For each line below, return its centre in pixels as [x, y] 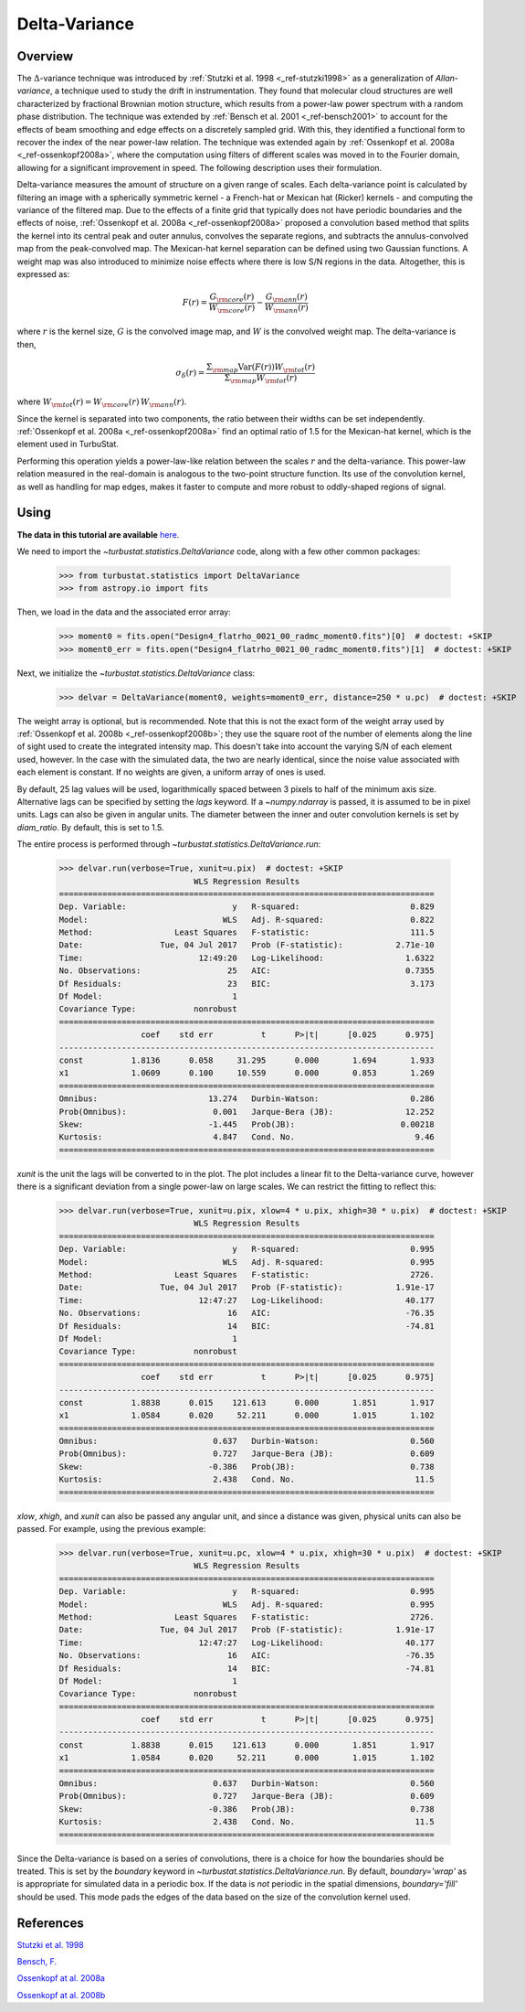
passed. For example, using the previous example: [111, 1529]
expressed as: [43, 273]
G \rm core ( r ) [232, 298]
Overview [45, 56]
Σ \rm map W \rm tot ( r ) [261, 379]
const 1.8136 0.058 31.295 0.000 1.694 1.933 [247, 1060]
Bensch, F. [37, 1962]
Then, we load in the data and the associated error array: [124, 612]
